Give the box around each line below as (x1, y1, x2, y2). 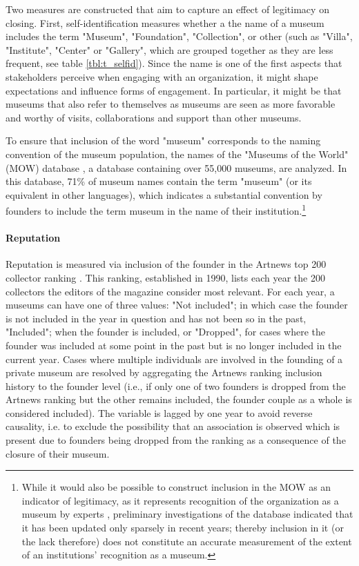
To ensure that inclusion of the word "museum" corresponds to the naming (6, 133, 321, 148)
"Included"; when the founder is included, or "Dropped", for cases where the (6, 324, 325, 339)
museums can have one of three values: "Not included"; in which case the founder (6, 297, 348, 312)
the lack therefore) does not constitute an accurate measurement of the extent (21, 534, 352, 548)
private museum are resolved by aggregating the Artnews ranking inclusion (6, 365, 322, 380)
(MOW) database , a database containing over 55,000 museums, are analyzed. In (6, 160, 347, 175)
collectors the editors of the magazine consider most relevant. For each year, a (6, 284, 335, 298)
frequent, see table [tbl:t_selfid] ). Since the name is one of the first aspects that (6, 56, 342, 70)
